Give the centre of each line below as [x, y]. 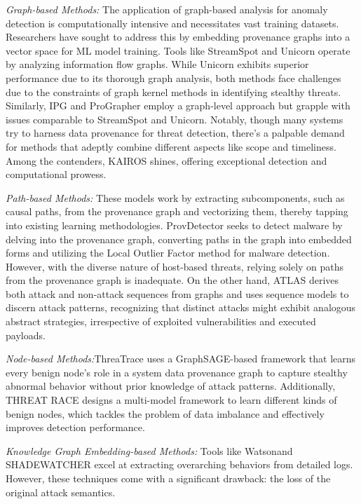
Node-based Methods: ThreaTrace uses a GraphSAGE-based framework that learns [181, 359]
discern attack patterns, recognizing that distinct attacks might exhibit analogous [181, 307]
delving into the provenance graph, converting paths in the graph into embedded [179, 239]
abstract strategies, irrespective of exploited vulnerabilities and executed [161, 321]
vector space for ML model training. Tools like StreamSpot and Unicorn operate [178, 50]
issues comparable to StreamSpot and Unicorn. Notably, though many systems [175, 119]
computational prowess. [56, 174]
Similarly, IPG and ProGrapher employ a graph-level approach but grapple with [178, 105]
